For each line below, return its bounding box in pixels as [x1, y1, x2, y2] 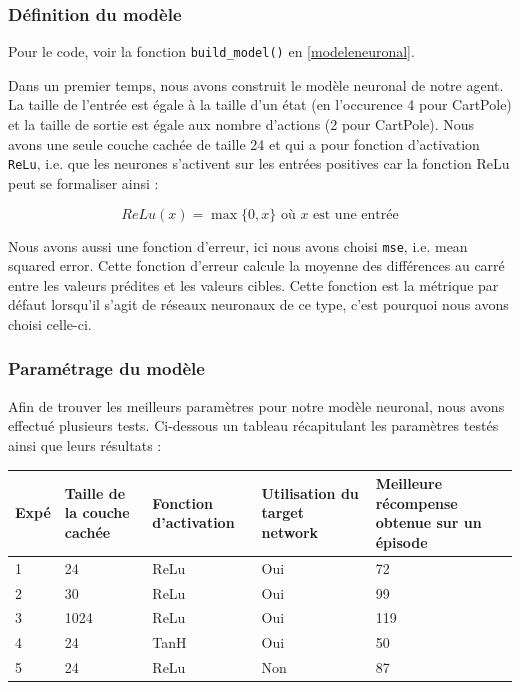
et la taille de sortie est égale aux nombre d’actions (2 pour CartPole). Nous [8, 114, 475, 135]
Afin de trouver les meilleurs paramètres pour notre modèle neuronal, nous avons [8, 395, 505, 416]
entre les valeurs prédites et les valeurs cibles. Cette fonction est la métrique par [8, 274, 499, 295]
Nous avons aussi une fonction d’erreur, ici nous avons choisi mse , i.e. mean [8, 235, 468, 256]
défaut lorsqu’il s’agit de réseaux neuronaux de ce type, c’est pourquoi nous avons [8, 294, 509, 315]
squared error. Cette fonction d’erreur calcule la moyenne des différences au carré [8, 255, 505, 276]
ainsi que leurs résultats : [8, 434, 162, 455]
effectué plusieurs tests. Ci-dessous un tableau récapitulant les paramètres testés [8, 415, 499, 436]
